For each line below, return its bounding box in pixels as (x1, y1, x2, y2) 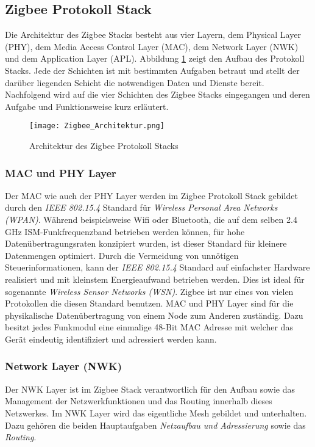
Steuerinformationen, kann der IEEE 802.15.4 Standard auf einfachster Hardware (5, 261, 310, 274)
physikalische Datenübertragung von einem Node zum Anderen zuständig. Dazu (5, 308, 303, 321)
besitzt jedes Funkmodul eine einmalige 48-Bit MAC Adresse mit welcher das (5, 321, 293, 333)
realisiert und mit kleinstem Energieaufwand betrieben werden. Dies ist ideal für (5, 272, 305, 285)
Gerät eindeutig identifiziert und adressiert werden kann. (5, 332, 217, 345)
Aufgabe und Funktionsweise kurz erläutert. (5, 100, 169, 112)
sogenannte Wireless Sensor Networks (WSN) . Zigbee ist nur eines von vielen (5, 285, 294, 297)
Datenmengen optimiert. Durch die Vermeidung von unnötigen (5, 249, 239, 261)
